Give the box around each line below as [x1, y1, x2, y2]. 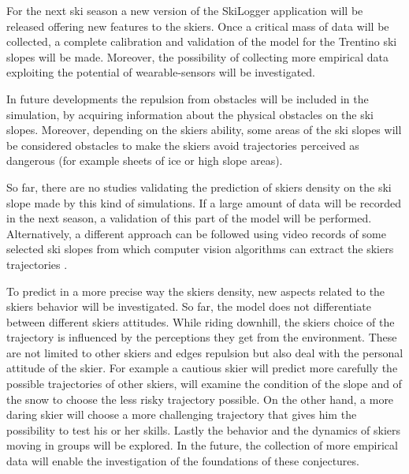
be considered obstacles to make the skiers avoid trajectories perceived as [6, 136, 359, 153]
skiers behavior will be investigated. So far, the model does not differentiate [6, 298, 371, 315]
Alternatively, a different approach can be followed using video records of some [6, 225, 386, 241]
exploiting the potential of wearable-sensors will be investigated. [6, 64, 315, 80]
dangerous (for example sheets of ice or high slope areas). [6, 152, 283, 169]
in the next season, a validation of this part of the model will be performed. [6, 210, 372, 226]
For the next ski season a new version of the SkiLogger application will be [6, 2, 363, 18]
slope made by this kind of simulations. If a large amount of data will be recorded [6, 194, 401, 211]
